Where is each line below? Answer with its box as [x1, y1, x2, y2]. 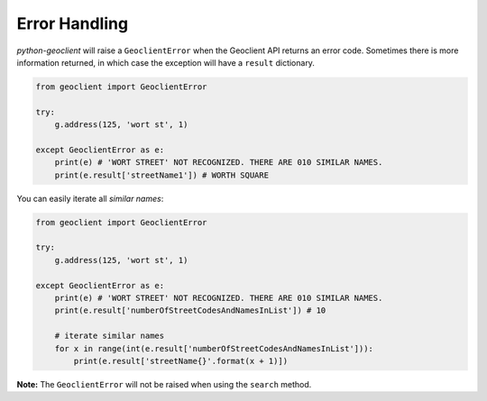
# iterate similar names [54, 331, 165, 342]
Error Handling [16, 14, 129, 33]
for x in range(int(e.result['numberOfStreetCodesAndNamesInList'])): [54, 343, 374, 353]
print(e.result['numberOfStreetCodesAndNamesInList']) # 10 [54, 305, 326, 315]
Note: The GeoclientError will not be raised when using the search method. [16, 378, 312, 389]
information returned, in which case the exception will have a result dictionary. [16, 57, 316, 68]
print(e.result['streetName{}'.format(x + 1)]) [73, 356, 289, 366]
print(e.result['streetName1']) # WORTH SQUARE [54, 169, 270, 180]
